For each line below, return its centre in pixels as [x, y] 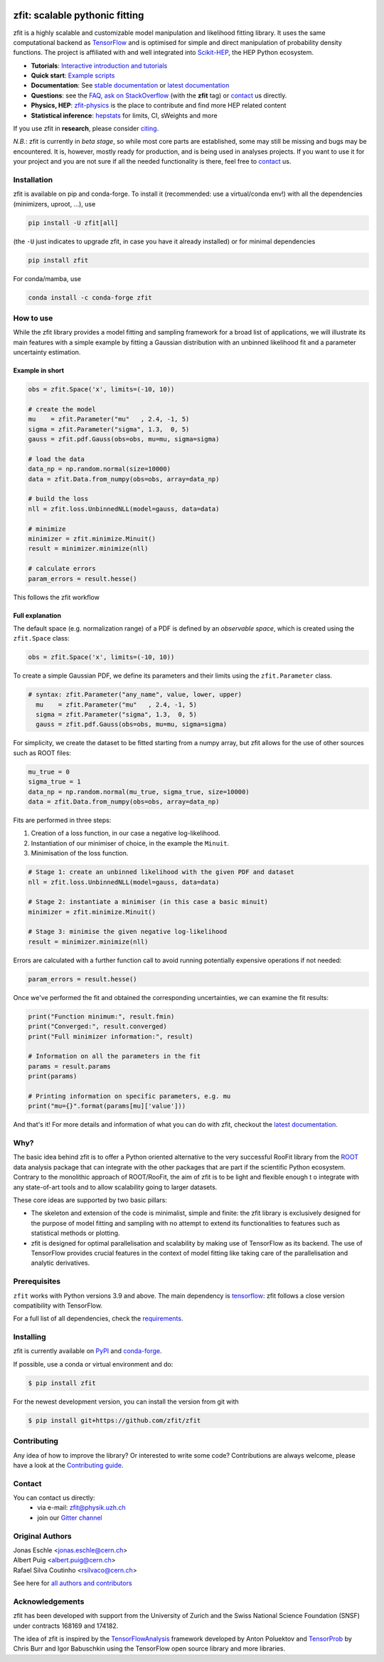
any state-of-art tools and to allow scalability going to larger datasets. [115, 1187]
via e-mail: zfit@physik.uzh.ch [81, 1508]
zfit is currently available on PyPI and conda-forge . [87, 1351]
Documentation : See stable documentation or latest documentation [130, 85]
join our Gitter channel [70, 1518]
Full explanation [37, 615]
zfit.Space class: [42, 638]
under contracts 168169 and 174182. [66, 1626]
